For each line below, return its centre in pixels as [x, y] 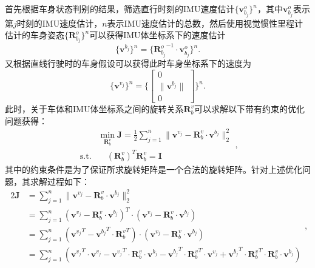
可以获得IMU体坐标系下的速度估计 [157, 35]
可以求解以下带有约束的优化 [250, 109]
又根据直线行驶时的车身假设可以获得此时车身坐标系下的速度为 [128, 63]
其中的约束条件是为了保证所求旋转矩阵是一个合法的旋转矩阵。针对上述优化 [154, 169]
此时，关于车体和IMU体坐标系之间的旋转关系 [94, 109]
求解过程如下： [60, 181]
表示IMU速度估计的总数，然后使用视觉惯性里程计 [205, 23]
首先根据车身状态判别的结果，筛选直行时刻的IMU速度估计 [120, 8]
